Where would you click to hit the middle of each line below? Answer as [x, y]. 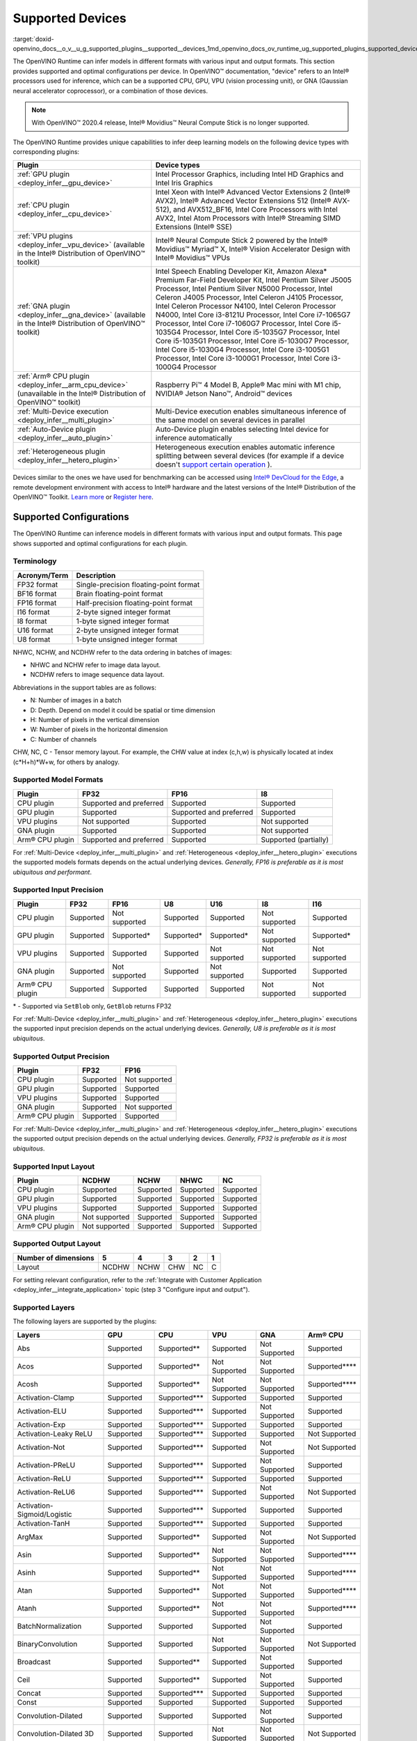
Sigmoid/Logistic [44, 1514]
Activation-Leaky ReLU [55, 1433]
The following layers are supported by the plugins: [85, 1321]
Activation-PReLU [46, 1465]
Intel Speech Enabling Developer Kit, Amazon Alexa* [241, 272]
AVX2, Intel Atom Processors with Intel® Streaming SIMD [248, 218]
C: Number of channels [64, 739]
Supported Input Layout [54, 1166]
